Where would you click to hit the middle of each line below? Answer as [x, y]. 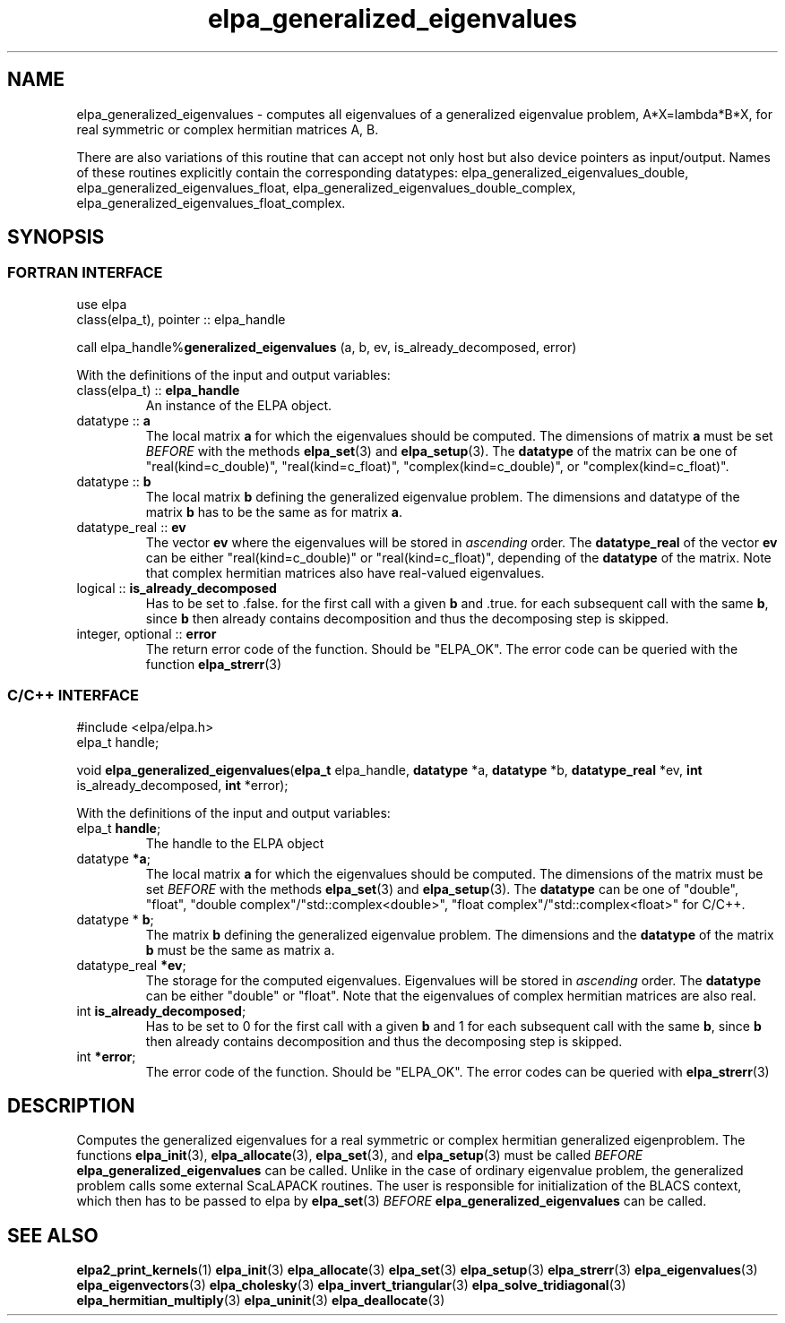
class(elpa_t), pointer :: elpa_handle [181, 319]
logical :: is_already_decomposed [177, 588]
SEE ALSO [53, 1235]
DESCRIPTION [71, 1105]
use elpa [102, 304]
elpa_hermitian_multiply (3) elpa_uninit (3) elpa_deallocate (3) [261, 1301]
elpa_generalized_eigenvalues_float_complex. [211, 202]
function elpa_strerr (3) [214, 664]
